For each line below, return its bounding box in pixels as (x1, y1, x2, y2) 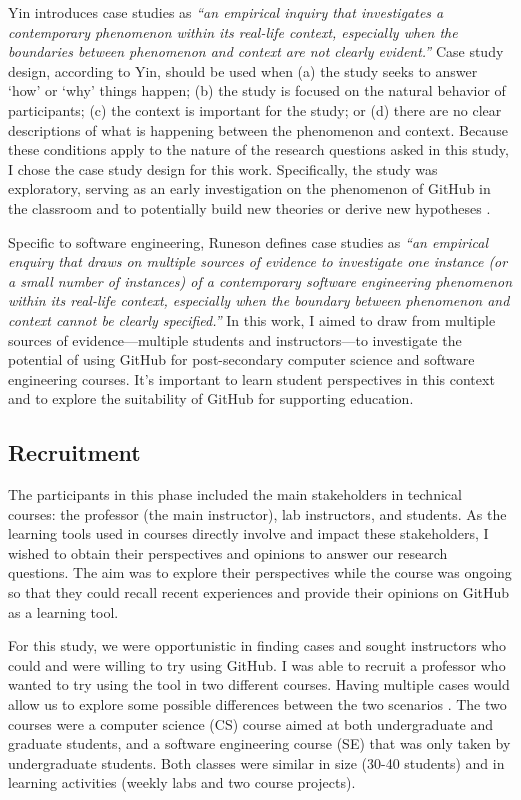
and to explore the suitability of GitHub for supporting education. (8, 388, 414, 409)
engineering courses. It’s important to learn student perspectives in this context (8, 368, 495, 389)
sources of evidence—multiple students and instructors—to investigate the (8, 329, 462, 350)
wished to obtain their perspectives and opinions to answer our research (8, 542, 448, 563)
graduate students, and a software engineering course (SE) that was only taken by (8, 733, 511, 754)
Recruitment (8, 437, 141, 468)
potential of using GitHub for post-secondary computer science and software (8, 349, 475, 370)
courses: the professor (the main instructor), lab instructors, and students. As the (8, 503, 507, 524)
